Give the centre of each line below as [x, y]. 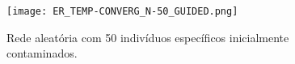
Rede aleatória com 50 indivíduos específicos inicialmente [148, 37]
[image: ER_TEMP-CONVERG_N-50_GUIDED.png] [122, 11]
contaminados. [42, 53]
